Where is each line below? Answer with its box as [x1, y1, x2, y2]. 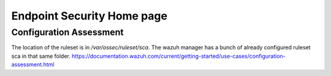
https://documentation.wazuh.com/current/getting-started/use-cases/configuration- [71, 52, 286, 60]
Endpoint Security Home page [11, 9, 168, 22]
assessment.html [11, 61, 55, 68]
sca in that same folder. [11, 52, 70, 60]
